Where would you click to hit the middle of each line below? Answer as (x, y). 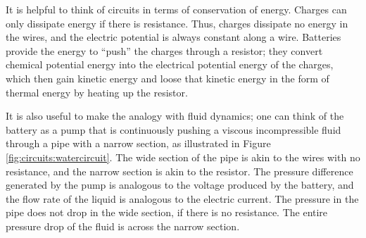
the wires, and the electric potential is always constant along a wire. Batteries (173, 37)
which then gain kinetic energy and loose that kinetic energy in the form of (168, 78)
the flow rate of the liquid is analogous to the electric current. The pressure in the (182, 198)
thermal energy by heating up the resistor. (97, 92)
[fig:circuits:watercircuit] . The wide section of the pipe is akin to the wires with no (183, 157)
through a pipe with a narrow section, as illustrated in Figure (138, 143)
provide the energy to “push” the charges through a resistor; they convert (164, 50)
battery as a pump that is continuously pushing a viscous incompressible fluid (173, 129)
